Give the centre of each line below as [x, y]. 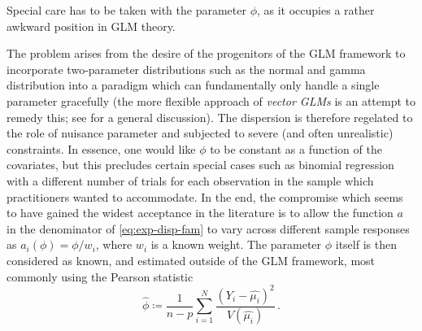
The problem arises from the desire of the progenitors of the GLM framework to [206, 53]
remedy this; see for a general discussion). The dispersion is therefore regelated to [210, 117]
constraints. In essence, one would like [101, 148]
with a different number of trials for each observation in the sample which [190, 180]
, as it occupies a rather [315, 10]
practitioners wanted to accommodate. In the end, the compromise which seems [205, 196]
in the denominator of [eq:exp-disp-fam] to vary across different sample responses [208, 228]
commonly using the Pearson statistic [100, 276]
